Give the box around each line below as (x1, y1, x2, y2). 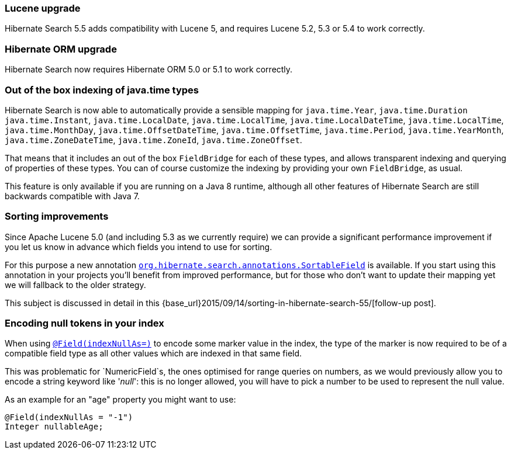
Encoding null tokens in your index (5, 317, 164, 329)
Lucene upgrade (5, 2, 81, 14)
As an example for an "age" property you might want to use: (5, 394, 236, 405)
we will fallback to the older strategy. (5, 279, 146, 290)
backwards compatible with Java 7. (5, 190, 140, 201)
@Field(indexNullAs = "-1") (5, 413, 133, 422)
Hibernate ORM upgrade (5, 43, 117, 55)
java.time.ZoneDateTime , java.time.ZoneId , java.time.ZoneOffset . (5, 134, 302, 145)
